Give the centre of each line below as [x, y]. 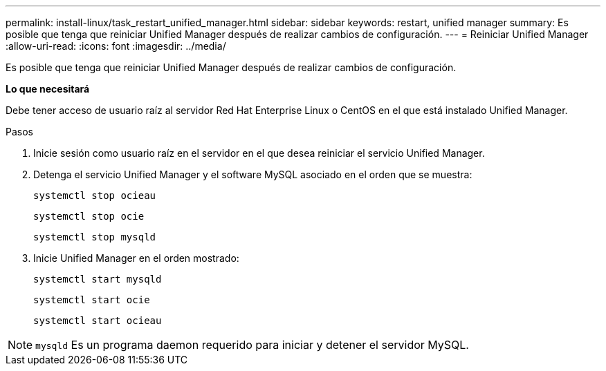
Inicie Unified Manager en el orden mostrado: [136, 258]
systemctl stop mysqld [95, 237]
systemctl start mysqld [98, 279]
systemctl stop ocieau [95, 196]
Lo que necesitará [48, 89]
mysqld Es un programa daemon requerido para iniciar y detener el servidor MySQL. [252, 345]
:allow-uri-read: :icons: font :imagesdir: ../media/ [116, 46]
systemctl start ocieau [98, 321]
